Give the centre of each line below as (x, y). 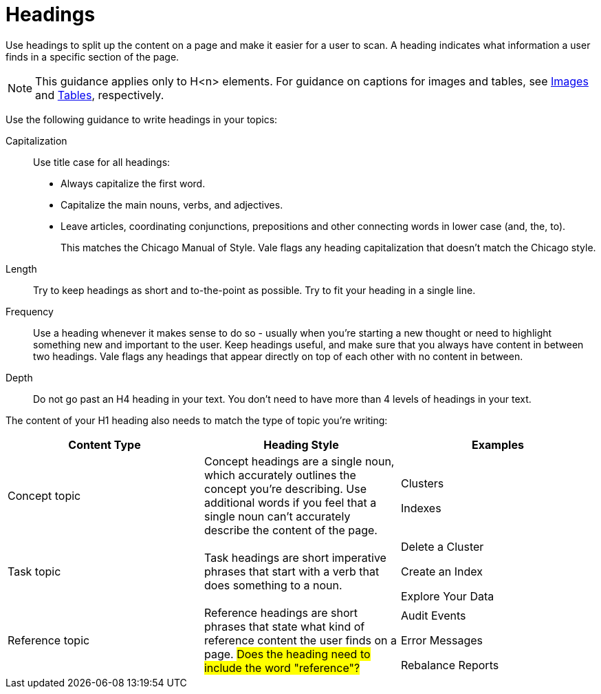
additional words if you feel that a (290, 502)
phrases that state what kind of (284, 626)
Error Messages (441, 640)
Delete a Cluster (442, 546)
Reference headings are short (281, 612)
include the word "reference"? (282, 667)
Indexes (421, 508)
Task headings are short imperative (295, 557)
